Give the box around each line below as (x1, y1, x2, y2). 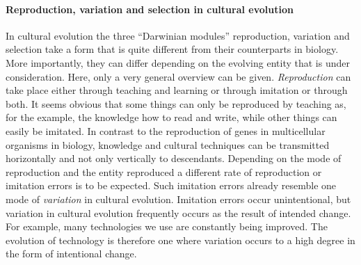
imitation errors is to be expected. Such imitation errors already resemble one (6, 178, 337, 193)
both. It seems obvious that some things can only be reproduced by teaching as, (6, 96, 346, 111)
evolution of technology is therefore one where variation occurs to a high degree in (6, 232, 355, 247)
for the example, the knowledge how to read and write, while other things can (6, 110, 337, 125)
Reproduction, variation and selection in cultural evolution (6, 1, 294, 16)
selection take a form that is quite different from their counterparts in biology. (6, 42, 339, 56)
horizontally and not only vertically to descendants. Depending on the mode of (6, 151, 342, 166)
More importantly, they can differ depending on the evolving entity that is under (6, 55, 350, 70)
